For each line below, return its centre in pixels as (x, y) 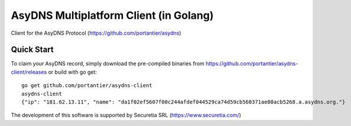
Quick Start (32, 50)
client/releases (29, 72)
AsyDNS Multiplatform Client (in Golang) (112, 15)
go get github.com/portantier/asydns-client (87, 86)
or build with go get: (73, 72)
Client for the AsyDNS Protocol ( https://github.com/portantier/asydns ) (96, 33)
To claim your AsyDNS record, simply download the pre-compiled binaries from (108, 64)
